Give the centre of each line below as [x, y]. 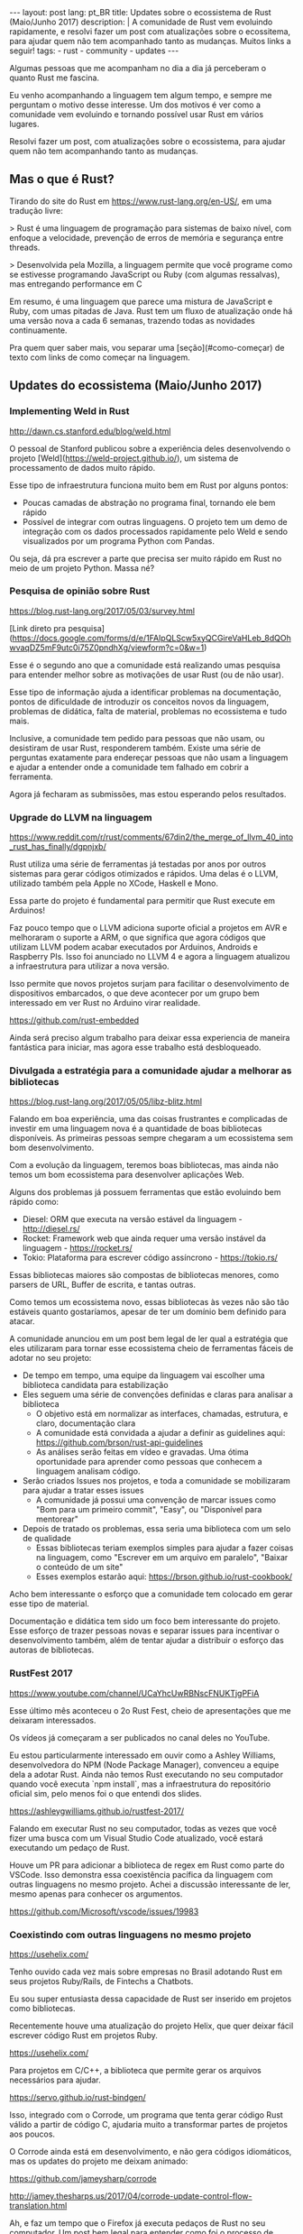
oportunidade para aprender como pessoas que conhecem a [149, 1462]
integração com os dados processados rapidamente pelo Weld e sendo [155, 531]
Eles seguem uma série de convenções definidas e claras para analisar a [157, 1394]
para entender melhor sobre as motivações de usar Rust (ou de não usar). [147, 675]
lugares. [24, 124]
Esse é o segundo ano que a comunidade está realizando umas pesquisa [145, 665]
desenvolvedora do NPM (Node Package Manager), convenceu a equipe [144, 1764]
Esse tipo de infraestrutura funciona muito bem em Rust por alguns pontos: [149, 485]
